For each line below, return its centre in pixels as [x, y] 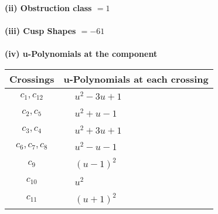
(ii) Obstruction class [48, 8]
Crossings [32, 79]
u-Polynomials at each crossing [136, 79]
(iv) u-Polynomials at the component [81, 54]
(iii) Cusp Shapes [40, 31]
